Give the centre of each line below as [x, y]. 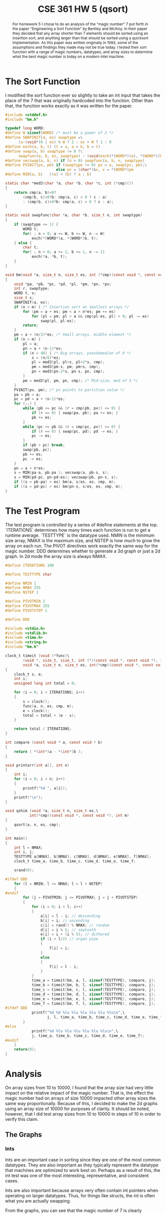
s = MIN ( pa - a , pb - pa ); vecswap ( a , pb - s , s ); [62, 473]
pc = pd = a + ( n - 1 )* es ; [40, 399]
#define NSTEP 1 [22, 593]
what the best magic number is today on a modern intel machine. [68, 56]
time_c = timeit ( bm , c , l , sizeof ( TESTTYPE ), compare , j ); [94, 989]
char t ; [31, 248]
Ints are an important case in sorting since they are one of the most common [83, 1160]
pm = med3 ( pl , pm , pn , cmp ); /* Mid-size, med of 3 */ [81, 380]
